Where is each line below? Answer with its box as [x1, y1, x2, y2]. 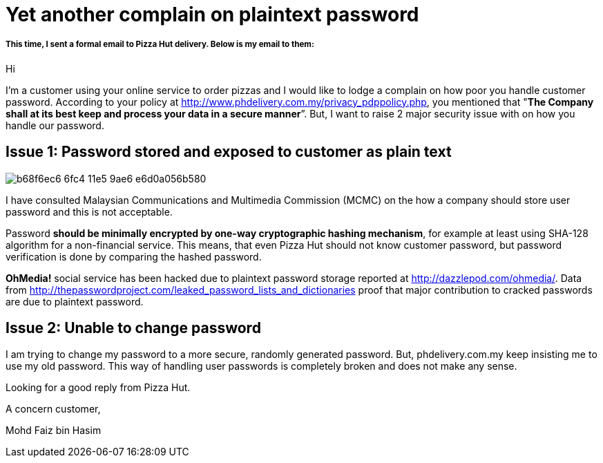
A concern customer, [6, 403, 101, 415]
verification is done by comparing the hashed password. [6, 250, 262, 263]
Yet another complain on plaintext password [6, 3, 419, 26]
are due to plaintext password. [6, 295, 144, 308]
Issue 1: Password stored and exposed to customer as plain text [6, 143, 452, 161]
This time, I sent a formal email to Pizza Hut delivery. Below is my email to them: [6, 39, 314, 50]
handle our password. [6, 119, 104, 131]
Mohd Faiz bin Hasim [6, 424, 102, 437]
